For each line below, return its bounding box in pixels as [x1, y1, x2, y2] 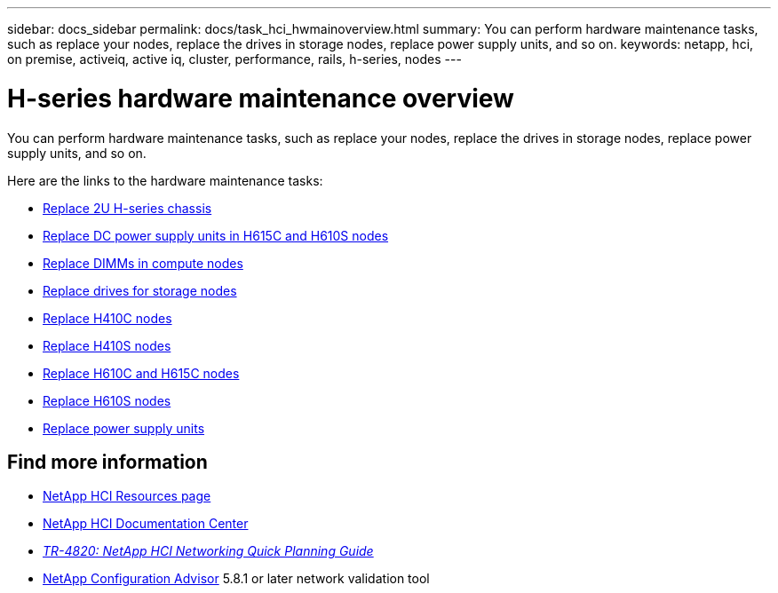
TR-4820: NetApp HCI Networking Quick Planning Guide [43, 543, 374, 559]
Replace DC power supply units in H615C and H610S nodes [43, 227, 389, 243]
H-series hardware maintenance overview [7, 83, 514, 114]
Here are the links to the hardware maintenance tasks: [7, 172, 323, 188]
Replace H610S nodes [43, 392, 171, 408]
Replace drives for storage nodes [43, 282, 237, 298]
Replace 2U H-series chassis [43, 200, 212, 216]
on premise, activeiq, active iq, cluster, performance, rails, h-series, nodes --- [7, 51, 462, 67]
